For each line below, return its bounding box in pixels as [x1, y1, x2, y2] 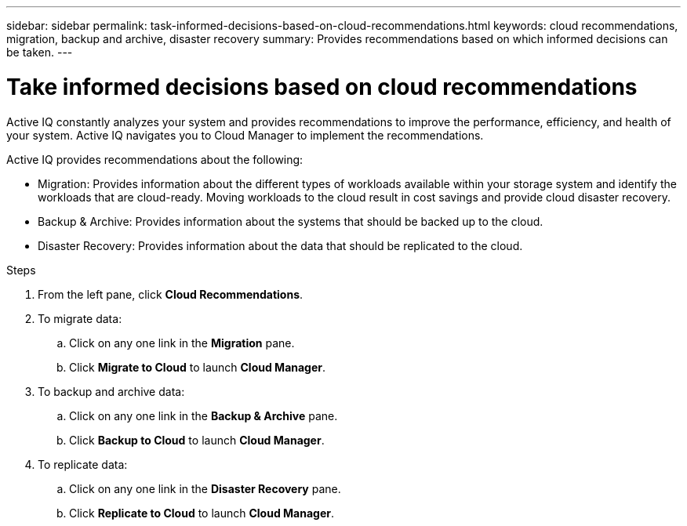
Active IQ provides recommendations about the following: [6, 152, 304, 166]
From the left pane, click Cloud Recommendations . [38, 287, 304, 301]
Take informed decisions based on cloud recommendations [6, 73, 638, 100]
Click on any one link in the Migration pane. [69, 336, 295, 350]
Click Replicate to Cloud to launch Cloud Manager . [69, 506, 335, 520]
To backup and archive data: [38, 384, 185, 398]
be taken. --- [6, 45, 73, 59]
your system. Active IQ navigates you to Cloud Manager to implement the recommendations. [6, 128, 484, 142]
